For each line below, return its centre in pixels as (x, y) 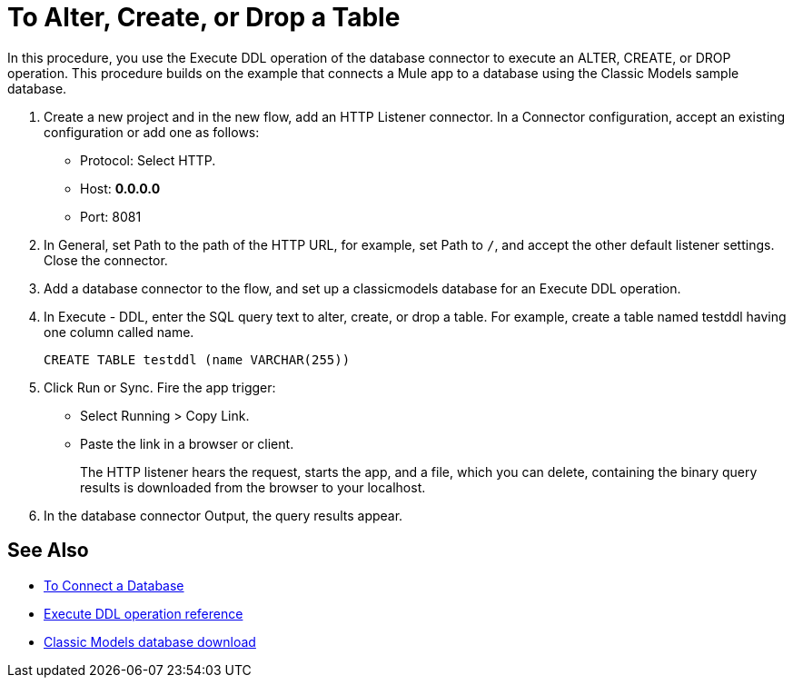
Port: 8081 (111, 216)
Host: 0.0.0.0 (120, 188)
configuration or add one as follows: (152, 132)
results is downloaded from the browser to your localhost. (253, 487)
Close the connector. (106, 260)
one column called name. (119, 332)
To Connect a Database (114, 585)
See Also (48, 551)
